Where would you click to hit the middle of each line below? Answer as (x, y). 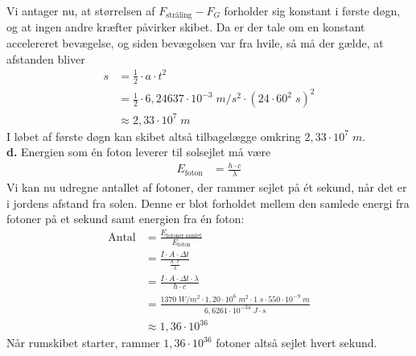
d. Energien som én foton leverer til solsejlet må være (139, 152)
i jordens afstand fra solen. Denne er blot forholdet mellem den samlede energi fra (208, 203)
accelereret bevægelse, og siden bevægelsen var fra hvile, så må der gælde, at (195, 43)
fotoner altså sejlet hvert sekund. (297, 343)
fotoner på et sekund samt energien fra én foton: (126, 219)
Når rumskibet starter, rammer (83, 343)
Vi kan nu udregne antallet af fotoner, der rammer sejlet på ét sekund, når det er (207, 187)
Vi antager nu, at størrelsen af (81, 10)
